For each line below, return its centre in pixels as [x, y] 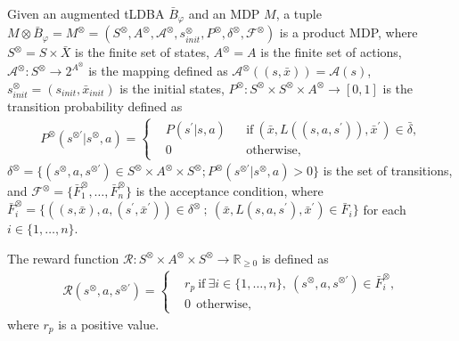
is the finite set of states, [142, 52]
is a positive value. [109, 324]
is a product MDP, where [348, 32]
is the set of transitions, [388, 170]
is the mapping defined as [158, 71]
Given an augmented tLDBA [86, 13]
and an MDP [224, 13]
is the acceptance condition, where [229, 191]
